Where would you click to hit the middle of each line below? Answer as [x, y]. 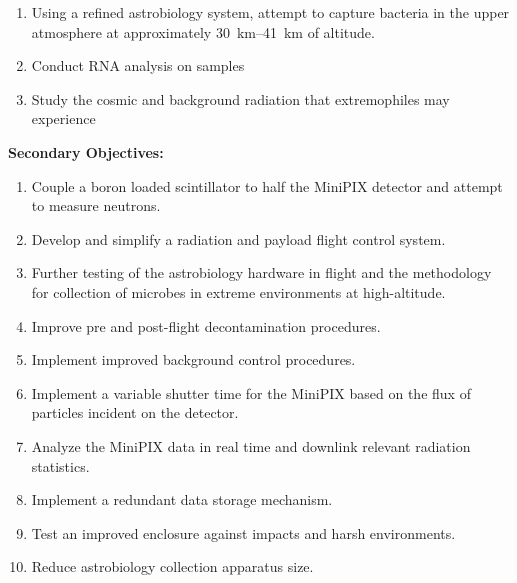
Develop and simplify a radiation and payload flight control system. [238, 238]
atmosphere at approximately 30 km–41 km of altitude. [203, 31]
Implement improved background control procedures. [193, 359]
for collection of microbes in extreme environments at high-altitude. [238, 291]
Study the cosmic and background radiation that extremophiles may [240, 98]
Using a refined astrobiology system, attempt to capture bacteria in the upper [270, 12]
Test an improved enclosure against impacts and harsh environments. [243, 532]
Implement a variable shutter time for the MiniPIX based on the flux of [251, 392]
